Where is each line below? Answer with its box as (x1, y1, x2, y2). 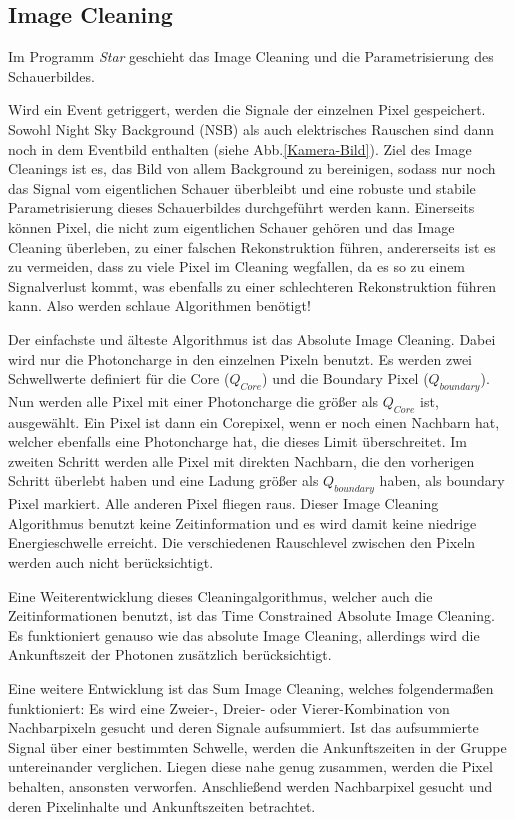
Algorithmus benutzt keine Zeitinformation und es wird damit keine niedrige (8, 512, 477, 533)
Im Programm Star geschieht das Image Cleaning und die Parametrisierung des (8, 46, 494, 67)
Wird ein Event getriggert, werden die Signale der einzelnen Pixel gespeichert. (8, 99, 486, 120)
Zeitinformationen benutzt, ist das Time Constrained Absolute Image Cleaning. (8, 605, 495, 626)
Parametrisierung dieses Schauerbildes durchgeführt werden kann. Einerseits (8, 197, 475, 218)
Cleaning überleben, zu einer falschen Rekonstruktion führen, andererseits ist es (8, 236, 496, 257)
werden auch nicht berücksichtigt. (8, 552, 214, 573)
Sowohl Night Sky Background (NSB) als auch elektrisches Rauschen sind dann (8, 118, 494, 139)
